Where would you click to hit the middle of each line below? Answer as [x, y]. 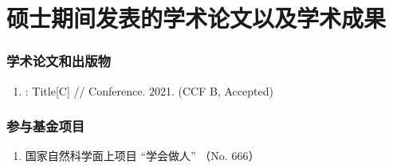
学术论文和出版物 [59, 61]
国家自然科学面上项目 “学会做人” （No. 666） [142, 156]
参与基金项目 [46, 126]
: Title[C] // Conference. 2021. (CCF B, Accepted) [149, 90]
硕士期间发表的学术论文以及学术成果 [196, 18]
